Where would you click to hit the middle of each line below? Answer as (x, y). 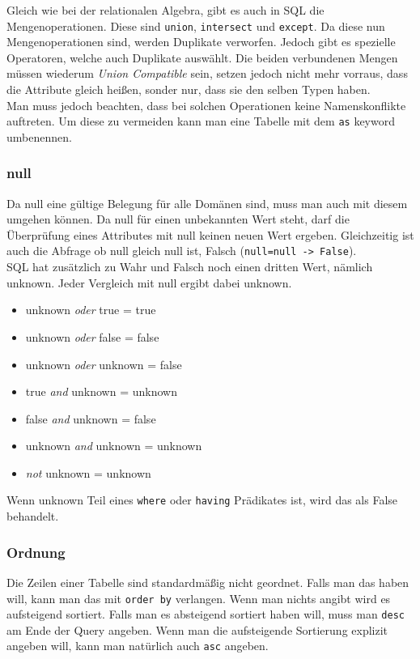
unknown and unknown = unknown (114, 446)
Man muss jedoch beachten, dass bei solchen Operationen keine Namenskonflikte (206, 105)
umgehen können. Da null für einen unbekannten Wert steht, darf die (178, 219)
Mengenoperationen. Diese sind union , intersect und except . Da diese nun (196, 26)
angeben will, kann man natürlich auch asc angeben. (138, 646)
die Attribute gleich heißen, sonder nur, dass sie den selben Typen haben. (189, 89)
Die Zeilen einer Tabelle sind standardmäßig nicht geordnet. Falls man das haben (208, 582)
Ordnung (36, 552)
